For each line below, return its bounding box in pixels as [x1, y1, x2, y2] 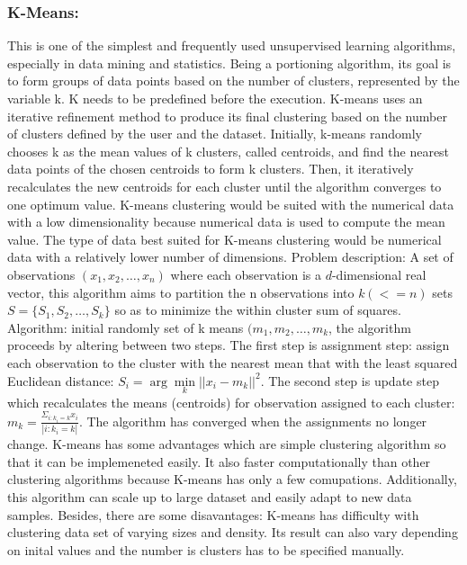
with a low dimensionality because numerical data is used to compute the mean [7, 212, 445, 231]
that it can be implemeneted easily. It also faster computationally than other [7, 452, 431, 471]
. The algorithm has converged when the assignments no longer [78, 411, 427, 430]
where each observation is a [170, 265, 321, 283]
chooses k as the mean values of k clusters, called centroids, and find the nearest [7, 141, 450, 160]
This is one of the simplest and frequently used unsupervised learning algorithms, [7, 36, 456, 55]
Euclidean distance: [7, 371, 114, 390]
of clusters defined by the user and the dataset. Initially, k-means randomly [7, 124, 422, 143]
